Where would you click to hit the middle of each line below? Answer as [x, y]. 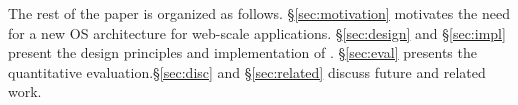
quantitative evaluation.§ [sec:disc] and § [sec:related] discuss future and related [247, 71]
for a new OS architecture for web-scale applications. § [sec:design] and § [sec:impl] [257, 32]
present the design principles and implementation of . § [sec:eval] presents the [242, 52]
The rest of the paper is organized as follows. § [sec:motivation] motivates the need [259, 13]
